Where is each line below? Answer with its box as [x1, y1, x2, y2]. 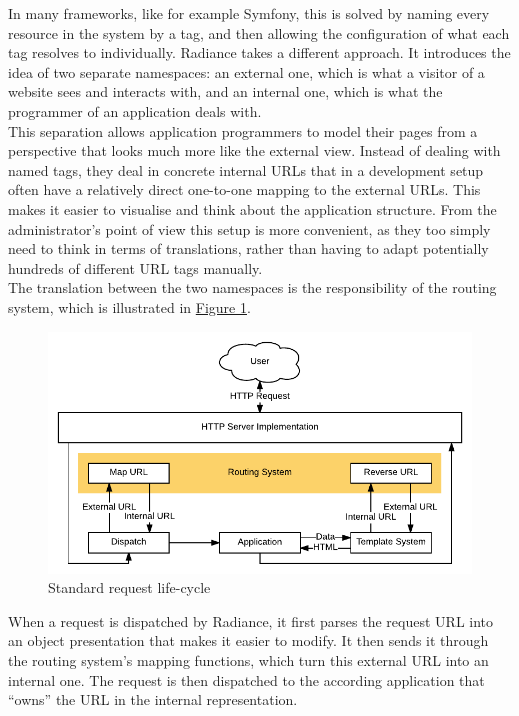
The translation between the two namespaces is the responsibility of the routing [8, 277, 497, 298]
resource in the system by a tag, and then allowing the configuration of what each [8, 22, 510, 43]
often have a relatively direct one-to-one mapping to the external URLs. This [8, 179, 481, 200]
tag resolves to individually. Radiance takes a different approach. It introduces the [8, 42, 511, 63]
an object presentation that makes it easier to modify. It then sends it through [8, 630, 489, 651]
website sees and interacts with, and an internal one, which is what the [8, 81, 443, 102]
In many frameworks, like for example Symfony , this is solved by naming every [8, 3, 490, 23]
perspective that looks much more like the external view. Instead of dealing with [8, 140, 501, 161]
